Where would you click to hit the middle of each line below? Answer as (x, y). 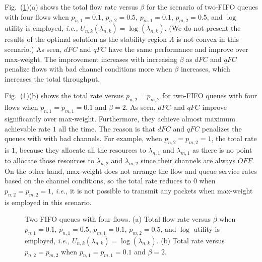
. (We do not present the (203, 28)
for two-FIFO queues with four (210, 95)
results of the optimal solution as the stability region (86, 39)
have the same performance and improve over (178, 49)
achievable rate (28, 128)
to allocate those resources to (49, 160)
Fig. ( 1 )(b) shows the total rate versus (64, 95)
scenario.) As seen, (33, 49)
